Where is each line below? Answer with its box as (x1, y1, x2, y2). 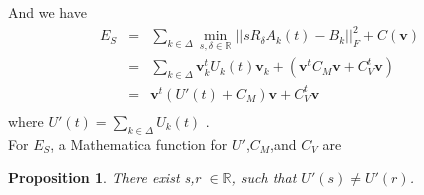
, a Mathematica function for (50, 133, 228, 154)
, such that (231, 167, 297, 188)
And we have (8, 2, 87, 22)
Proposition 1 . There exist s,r (8, 167, 201, 188)
